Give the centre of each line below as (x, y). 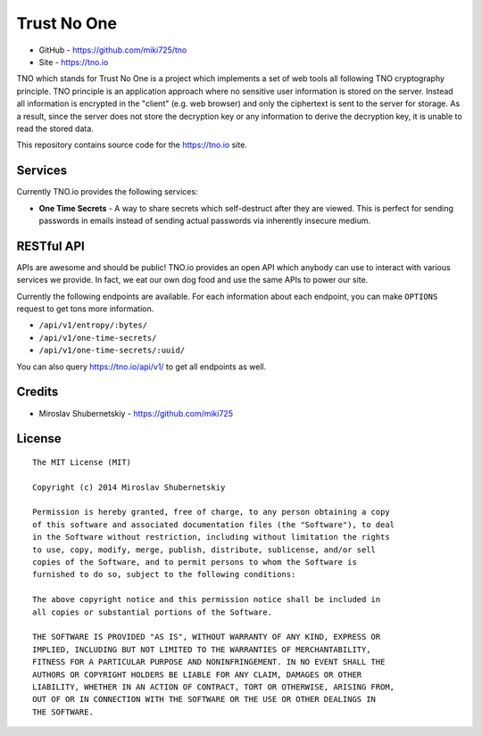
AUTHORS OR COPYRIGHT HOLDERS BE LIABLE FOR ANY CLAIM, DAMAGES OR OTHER (197, 674)
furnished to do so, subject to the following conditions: (164, 575)
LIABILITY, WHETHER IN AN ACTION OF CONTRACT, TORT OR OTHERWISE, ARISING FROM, (214, 686)
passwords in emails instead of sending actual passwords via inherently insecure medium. (205, 220)
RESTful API (50, 246)
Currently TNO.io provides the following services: (107, 192)
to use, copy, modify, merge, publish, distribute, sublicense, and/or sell (204, 550)
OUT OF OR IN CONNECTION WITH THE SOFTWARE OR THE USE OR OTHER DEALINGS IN (204, 699)
